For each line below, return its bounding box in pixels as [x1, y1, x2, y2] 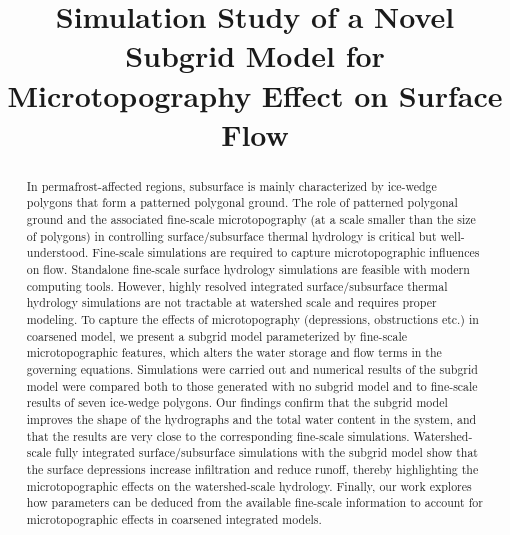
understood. [26, 244, 89, 261]
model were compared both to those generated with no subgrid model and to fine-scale [26, 377, 478, 394]
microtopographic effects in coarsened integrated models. [26, 510, 322, 527]
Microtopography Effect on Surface [7, 74, 503, 115]
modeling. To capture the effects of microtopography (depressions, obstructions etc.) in [26, 310, 479, 327]
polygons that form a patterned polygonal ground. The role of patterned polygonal [26, 194, 458, 211]
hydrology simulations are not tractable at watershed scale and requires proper [26, 294, 437, 311]
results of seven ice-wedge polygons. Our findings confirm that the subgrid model [26, 394, 448, 411]
